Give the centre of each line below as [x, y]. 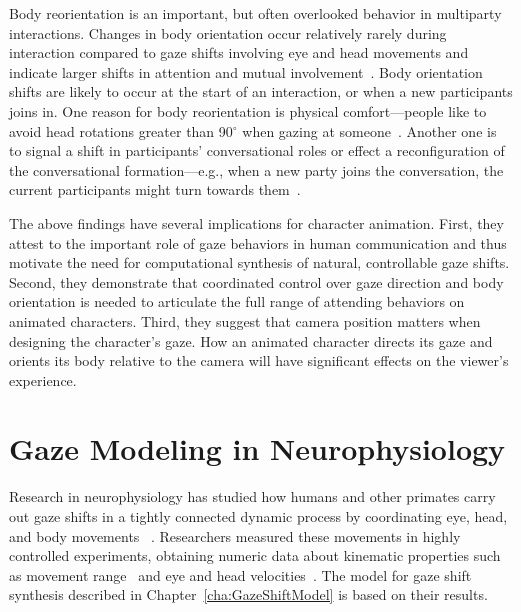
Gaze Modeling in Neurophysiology [257, 448]
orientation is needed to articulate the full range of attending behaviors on [237, 301]
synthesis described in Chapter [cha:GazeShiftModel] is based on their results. [248, 594]
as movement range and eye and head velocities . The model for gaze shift [240, 574]
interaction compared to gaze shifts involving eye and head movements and [239, 52]
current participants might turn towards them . [155, 189]
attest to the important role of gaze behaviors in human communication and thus [258, 242]
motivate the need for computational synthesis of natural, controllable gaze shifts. [259, 262]
